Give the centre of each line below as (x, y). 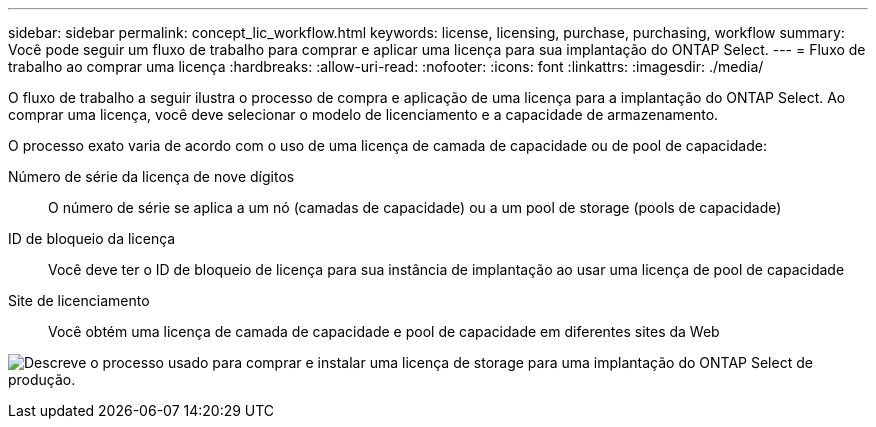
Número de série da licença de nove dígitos (151, 176)
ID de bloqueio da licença (92, 238)
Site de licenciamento (79, 300)
